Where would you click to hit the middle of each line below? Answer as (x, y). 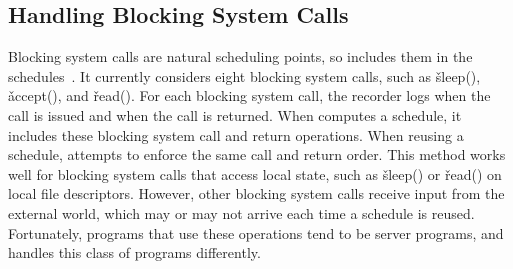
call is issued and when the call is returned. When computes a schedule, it (235, 114)
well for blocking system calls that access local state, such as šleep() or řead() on (255, 173)
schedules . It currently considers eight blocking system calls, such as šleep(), (244, 75)
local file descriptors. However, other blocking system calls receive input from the (256, 193)
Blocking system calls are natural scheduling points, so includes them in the (240, 56)
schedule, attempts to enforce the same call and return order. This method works (257, 154)
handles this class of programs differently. (134, 252)
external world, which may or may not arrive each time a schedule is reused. (241, 212)
